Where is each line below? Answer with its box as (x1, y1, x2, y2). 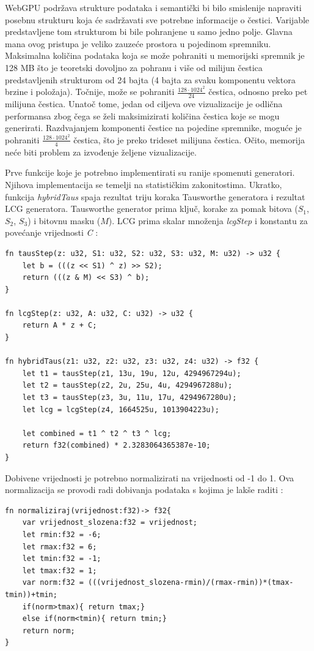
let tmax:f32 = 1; (22, 566, 97, 575)
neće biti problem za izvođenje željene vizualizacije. (5, 145, 197, 158)
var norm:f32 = (22, 578, 84, 587)
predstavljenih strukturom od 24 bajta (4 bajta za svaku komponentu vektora (5, 73, 296, 86)
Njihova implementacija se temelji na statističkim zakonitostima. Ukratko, (5, 178, 282, 190)
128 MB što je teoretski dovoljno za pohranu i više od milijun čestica (5, 61, 263, 73)
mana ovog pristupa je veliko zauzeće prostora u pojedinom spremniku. (5, 37, 271, 50)
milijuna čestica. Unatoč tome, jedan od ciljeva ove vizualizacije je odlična (5, 97, 283, 110)
